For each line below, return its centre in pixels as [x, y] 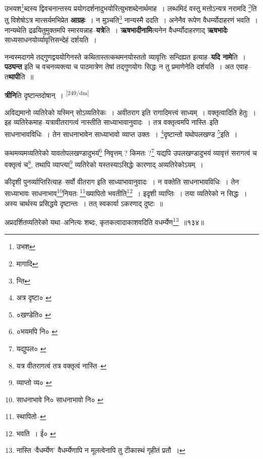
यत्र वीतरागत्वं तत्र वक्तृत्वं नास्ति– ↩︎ [61, 365]
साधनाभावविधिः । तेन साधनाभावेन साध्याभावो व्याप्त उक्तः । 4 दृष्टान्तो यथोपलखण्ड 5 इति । [121, 133]
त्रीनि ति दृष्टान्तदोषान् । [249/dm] [47, 95]
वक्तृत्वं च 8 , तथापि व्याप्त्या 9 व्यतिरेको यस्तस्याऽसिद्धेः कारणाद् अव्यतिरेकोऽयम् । [104, 164]
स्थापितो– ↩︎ [31, 416]
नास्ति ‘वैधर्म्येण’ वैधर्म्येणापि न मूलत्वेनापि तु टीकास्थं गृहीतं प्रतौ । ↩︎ [101, 450]
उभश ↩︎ [26, 246]
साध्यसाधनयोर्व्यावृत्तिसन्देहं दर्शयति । [51, 40]
